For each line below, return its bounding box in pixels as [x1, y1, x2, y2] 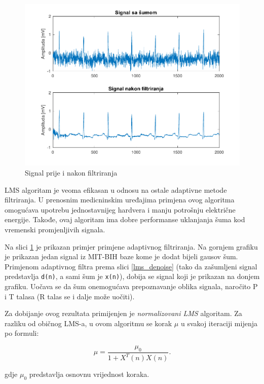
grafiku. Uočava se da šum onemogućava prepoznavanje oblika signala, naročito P [5, 281, 258, 291]
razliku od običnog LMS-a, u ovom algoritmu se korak [5, 318, 172, 328]
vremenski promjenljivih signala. [5, 224, 105, 234]
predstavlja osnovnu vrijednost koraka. [29, 369, 149, 379]
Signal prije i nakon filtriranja [25, 167, 118, 178]
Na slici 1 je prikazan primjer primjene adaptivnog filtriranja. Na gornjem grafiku [5, 241, 258, 252]
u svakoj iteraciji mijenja [180, 318, 257, 328]
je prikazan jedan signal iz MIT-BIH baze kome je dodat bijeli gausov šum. [5, 251, 238, 262]
